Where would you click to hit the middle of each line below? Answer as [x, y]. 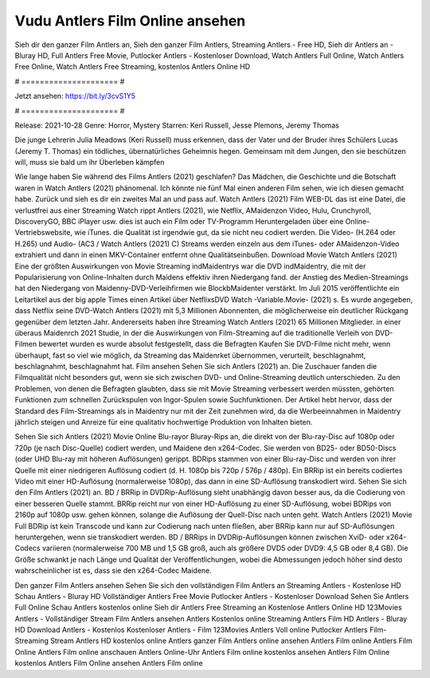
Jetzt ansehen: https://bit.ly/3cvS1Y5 [75, 96]
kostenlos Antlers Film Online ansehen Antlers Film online [109, 663]
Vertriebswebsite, [44, 233]
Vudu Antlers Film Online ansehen [130, 21]
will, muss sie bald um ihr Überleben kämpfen [90, 163]
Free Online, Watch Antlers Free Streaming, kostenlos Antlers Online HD [133, 67]
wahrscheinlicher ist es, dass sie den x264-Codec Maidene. [113, 570]
